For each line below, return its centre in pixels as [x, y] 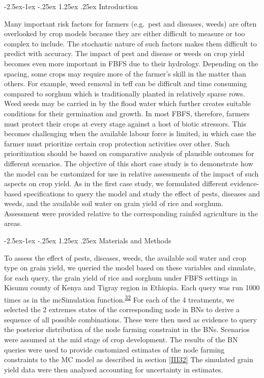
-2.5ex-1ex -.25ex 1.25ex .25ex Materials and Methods [88, 241]
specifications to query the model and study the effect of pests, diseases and [142, 193]
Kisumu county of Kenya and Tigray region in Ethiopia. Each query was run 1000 [132, 287]
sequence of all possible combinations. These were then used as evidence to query [130, 319]
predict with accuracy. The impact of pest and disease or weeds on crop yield [124, 53]
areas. [13, 223]
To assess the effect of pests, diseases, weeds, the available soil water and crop [125, 257]
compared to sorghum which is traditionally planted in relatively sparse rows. [125, 93]
